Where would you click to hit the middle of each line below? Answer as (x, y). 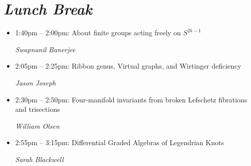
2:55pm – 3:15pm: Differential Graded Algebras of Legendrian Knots (120, 142)
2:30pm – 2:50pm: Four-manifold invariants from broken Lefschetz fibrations (131, 99)
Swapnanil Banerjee (45, 49)
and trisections (38, 109)
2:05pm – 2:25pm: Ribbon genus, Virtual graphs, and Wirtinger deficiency (128, 66)
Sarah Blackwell (39, 159)
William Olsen (37, 125)
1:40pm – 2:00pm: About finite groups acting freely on (98, 33)
